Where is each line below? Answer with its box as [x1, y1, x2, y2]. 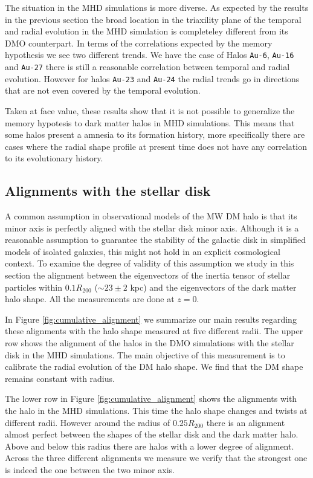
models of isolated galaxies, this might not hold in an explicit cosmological [5, 245, 280, 257]
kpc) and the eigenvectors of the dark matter [130, 280, 297, 293]
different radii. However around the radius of [5, 416, 170, 428]
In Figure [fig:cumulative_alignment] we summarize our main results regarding [5, 312, 297, 325]
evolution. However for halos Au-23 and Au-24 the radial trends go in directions [5, 72, 300, 85]
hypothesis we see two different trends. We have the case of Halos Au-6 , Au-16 [5, 48, 294, 61]
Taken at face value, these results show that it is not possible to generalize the [5, 104, 295, 117]
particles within [5, 280, 63, 293]
